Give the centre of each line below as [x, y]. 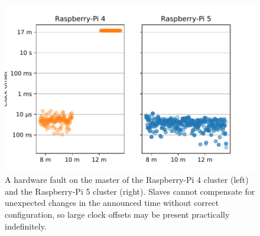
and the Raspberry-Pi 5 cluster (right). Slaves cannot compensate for [130, 191]
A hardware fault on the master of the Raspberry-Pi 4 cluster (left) [127, 180]
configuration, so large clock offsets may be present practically [117, 214]
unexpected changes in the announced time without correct [112, 203]
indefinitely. [26, 226]
